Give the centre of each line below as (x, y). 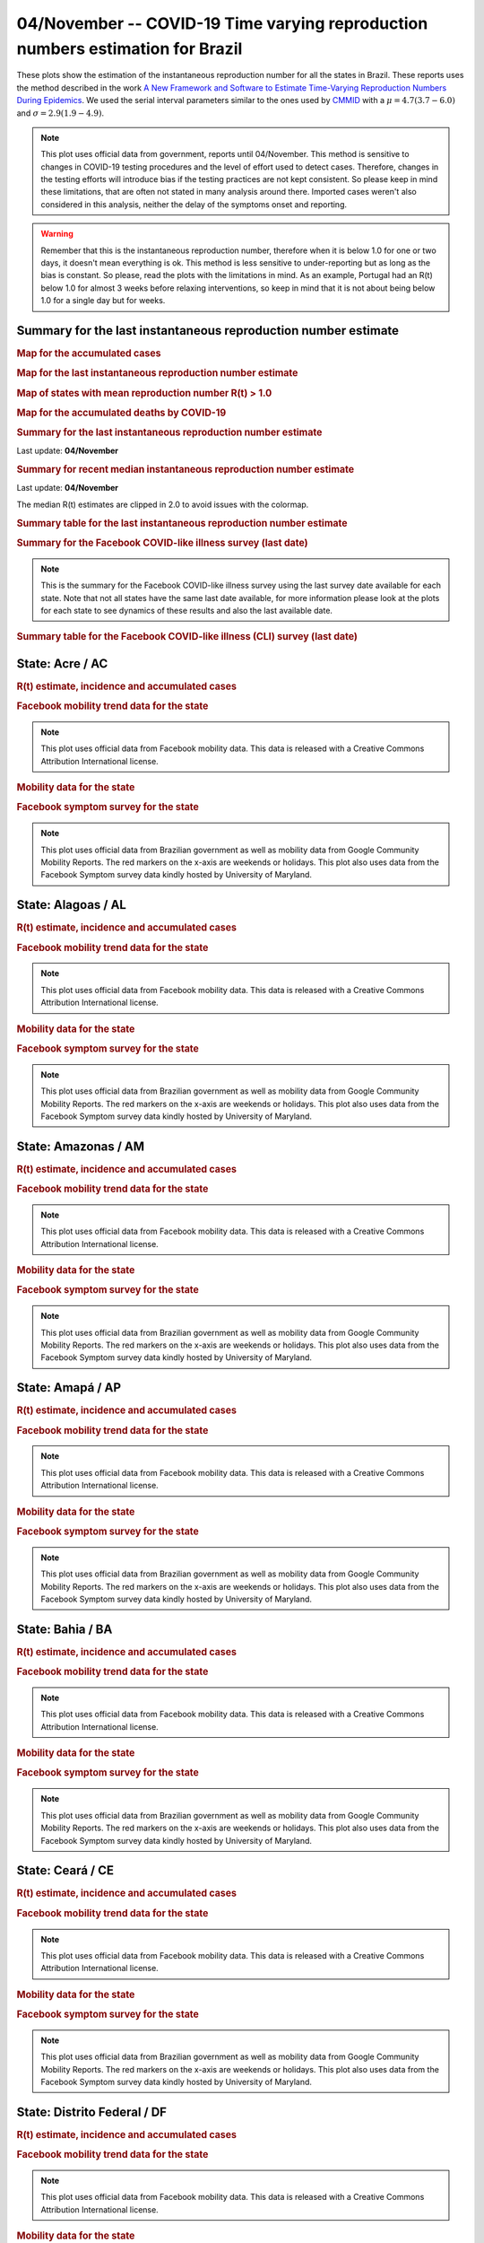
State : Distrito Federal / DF (92, 2112)
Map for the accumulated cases (89, 353)
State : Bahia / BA (65, 1629)
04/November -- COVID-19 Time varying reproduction (222, 23)
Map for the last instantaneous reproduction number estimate (157, 373)
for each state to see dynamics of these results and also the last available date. (187, 610)
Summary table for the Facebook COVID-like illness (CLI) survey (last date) (187, 637)
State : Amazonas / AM (81, 1146)
